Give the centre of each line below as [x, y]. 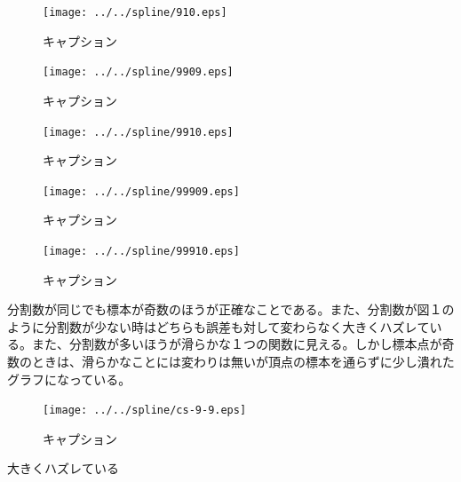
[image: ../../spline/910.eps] [135, 12]
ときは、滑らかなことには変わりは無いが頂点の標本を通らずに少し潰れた [243, 362]
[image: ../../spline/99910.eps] [141, 251]
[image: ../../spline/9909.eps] [138, 72]
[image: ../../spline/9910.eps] [138, 132]
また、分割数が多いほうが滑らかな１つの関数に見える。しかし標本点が [237, 344]
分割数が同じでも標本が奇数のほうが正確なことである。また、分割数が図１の [231, 309]
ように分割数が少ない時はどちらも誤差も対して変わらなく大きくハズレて [219, 326]
